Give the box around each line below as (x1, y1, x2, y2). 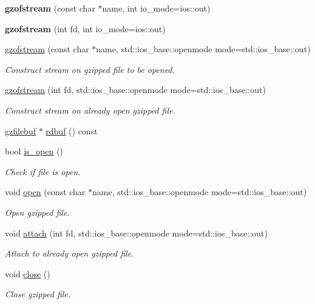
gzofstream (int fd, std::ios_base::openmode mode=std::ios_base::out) (5, 83, 266, 96)
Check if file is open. (5, 165, 81, 178)
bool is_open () (5, 145, 63, 157)
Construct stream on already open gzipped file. (5, 103, 175, 116)
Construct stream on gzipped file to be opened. (5, 63, 175, 75)
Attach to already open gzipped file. (5, 247, 134, 260)
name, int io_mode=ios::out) (102, 2, 211, 14)
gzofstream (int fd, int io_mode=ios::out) (5, 22, 166, 35)
